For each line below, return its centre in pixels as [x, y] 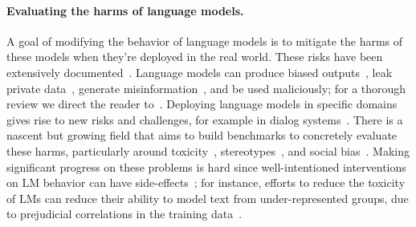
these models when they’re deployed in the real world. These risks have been [195, 57]
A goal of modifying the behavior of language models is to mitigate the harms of [205, 41]
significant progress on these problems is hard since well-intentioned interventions [206, 166]
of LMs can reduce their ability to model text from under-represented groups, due [208, 198]
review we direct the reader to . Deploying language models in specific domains [202, 104]
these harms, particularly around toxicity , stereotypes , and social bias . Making [208, 150]
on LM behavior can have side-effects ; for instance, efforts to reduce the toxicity [206, 182]
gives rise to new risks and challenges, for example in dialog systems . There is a [205, 119]
